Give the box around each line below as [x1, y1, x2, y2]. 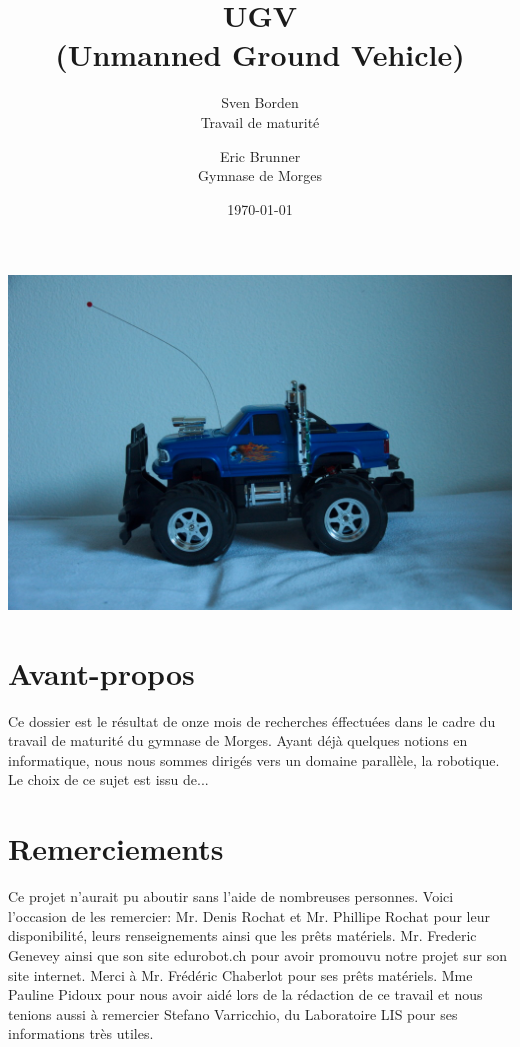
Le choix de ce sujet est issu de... [8, 769, 209, 790]
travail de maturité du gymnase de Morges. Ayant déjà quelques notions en [8, 730, 468, 751]
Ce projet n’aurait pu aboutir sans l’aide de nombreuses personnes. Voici [8, 886, 454, 907]
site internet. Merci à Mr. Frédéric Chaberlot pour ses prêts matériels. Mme [8, 964, 473, 985]
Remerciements [8, 828, 224, 869]
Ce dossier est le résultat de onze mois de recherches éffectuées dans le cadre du [8, 710, 496, 731]
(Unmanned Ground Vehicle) [55, 34, 465, 75]
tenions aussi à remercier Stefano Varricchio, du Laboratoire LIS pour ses [8, 1003, 458, 1024]
